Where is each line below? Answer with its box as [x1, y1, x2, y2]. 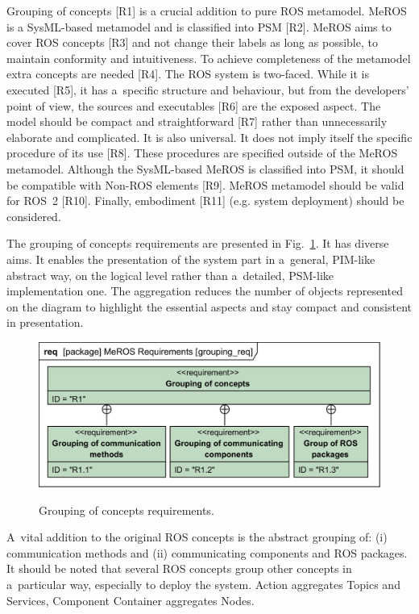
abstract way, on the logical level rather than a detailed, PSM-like [6, 266, 334, 283]
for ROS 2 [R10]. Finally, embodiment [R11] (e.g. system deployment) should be [6, 192, 404, 209]
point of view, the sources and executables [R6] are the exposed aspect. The [6, 97, 381, 114]
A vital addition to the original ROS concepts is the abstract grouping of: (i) [6, 528, 388, 545]
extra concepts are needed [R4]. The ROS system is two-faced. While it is [6, 65, 369, 82]
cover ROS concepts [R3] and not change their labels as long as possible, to [6, 34, 378, 51]
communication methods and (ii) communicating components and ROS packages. [6, 544, 408, 561]
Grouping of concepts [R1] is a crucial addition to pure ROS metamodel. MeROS [6, 2, 407, 19]
